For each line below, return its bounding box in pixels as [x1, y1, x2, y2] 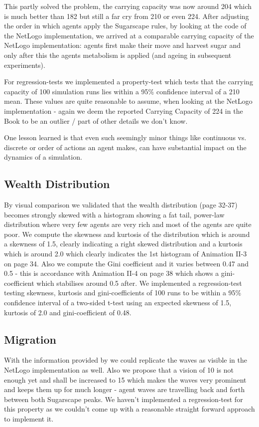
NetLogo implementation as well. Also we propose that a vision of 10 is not [4, 365, 234, 375]
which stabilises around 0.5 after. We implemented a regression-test [36, 277, 242, 288]
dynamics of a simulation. [4, 152, 82, 162]
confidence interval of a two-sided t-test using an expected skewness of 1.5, [4, 297, 232, 308]
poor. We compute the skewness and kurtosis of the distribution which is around [4, 228, 250, 239]
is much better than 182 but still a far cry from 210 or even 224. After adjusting [4, 10, 249, 21]
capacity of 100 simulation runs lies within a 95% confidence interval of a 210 [4, 86, 240, 96]
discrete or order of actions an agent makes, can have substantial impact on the [4, 142, 247, 152]
